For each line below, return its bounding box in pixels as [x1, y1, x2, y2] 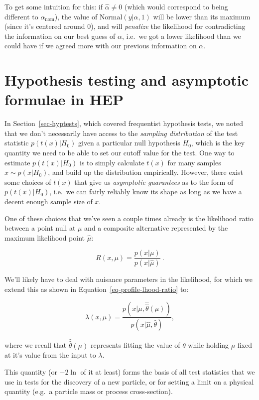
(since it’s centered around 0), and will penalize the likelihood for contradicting [4, 21, 246, 31]
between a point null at [4, 223, 76, 233]
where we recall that [4, 340, 67, 350]
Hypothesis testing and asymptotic [4, 70, 249, 90]
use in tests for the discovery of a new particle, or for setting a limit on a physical [4, 376, 254, 387]
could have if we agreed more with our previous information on [4, 40, 197, 51]
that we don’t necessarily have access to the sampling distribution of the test [4, 128, 238, 138]
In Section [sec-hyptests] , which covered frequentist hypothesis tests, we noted [4, 118, 243, 129]
